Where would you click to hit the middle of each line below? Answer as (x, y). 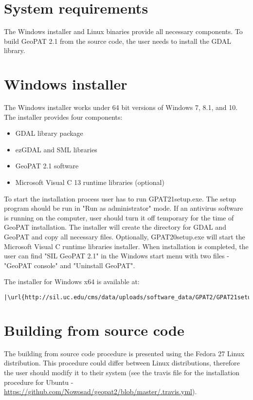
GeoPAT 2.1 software (47, 166)
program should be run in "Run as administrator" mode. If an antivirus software (124, 208)
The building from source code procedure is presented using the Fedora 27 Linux (124, 353)
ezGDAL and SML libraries (56, 149)
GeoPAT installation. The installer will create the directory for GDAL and (115, 227)
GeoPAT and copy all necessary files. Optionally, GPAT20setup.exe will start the (125, 236)
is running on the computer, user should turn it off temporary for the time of (119, 217)
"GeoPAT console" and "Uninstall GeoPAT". (70, 265)
